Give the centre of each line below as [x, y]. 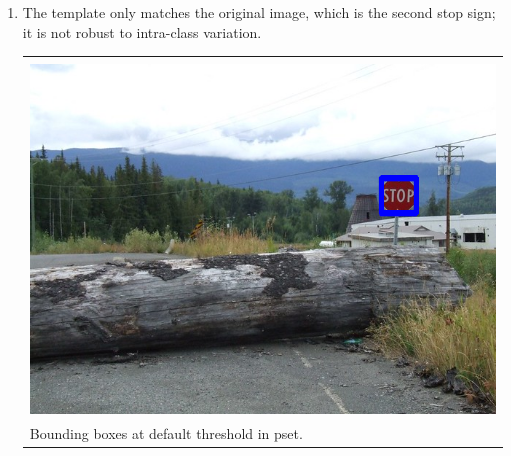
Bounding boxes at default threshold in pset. [166, 432]
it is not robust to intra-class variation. [142, 31]
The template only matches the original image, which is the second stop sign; [259, 12]
